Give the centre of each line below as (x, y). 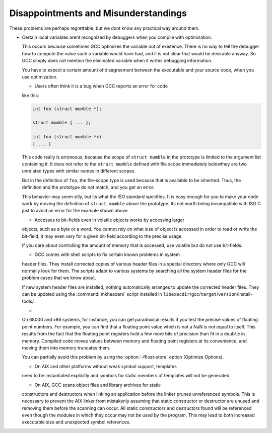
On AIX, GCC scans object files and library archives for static (98, 385)
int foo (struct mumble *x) (67, 137)
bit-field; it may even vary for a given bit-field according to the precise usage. (103, 236)
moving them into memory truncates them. (66, 348)
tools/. (28, 301)
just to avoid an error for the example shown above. (76, 211)
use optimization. (40, 77)
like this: (30, 95)
